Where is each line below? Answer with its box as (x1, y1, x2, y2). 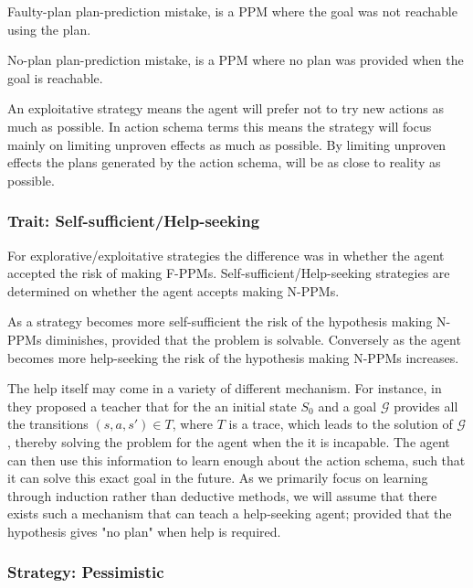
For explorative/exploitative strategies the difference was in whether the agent (7, 245, 445, 264)
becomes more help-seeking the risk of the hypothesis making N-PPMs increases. (7, 347, 459, 367)
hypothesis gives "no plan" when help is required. (7, 521, 281, 540)
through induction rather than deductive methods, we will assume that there (7, 486, 437, 505)
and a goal (318, 396, 377, 415)
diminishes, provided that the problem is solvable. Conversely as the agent (46, 329, 461, 348)
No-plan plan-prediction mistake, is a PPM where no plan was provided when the (7, 50, 464, 69)
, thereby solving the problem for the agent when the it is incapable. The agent (7, 432, 450, 451)
